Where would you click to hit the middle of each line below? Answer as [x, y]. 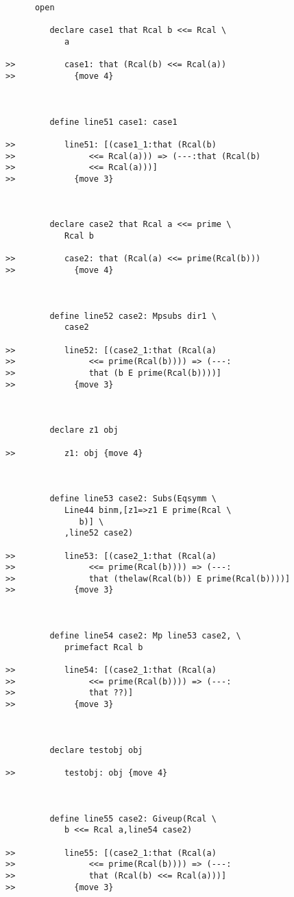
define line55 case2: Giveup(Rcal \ [133, 818]
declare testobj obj [96, 750]
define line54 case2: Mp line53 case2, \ [145, 636]
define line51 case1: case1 [113, 122]
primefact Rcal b [103, 647]
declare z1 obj [84, 430]
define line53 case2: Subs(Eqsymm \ [133, 499]
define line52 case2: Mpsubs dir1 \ [133, 316]
